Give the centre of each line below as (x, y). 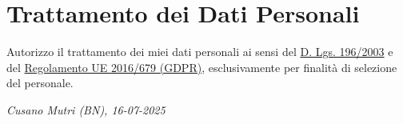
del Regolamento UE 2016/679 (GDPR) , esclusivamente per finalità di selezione (202, 67)
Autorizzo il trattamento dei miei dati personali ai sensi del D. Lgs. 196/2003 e (200, 52)
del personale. (40, 83)
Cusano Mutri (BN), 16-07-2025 (86, 109)
